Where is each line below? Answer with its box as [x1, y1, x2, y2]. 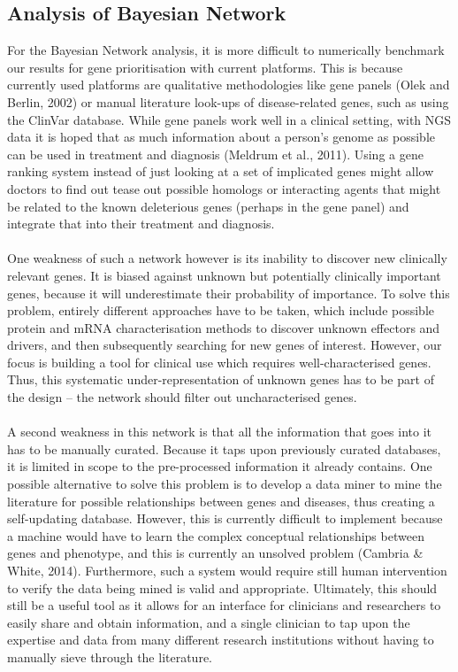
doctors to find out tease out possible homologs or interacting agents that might [7, 179, 441, 197]
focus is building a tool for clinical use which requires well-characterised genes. [7, 352, 431, 371]
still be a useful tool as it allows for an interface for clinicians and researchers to [7, 596, 441, 614]
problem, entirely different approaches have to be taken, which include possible [7, 301, 434, 320]
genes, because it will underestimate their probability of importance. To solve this [7, 283, 450, 302]
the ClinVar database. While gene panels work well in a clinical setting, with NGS [7, 110, 452, 128]
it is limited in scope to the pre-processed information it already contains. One [7, 457, 432, 475]
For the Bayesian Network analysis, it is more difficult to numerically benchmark [7, 41, 445, 59]
